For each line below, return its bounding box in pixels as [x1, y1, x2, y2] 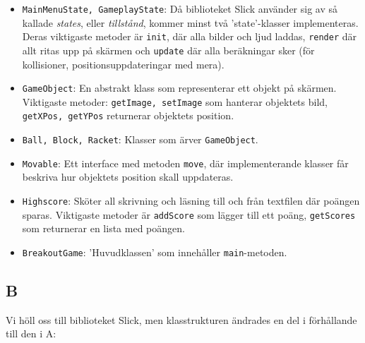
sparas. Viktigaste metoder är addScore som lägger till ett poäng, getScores [22, 207, 356, 222]
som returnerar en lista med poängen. [22, 221, 185, 236]
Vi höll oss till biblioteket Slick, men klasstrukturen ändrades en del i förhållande [6, 312, 357, 327]
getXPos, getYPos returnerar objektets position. [22, 108, 234, 123]
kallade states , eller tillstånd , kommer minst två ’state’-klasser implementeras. [22, 15, 359, 30]
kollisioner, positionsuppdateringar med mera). [22, 56, 225, 71]
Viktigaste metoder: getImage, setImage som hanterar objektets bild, [22, 94, 328, 109]
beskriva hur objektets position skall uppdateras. [22, 169, 234, 184]
